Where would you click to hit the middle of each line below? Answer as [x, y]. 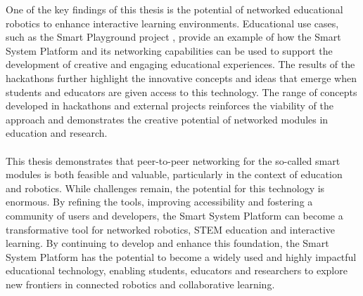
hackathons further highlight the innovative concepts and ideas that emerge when [181, 78]
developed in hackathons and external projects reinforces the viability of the [170, 106]
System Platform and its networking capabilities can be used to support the [169, 50]
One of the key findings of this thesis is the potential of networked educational [174, 9]
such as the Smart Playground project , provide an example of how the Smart [173, 37]
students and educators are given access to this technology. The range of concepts [181, 92]
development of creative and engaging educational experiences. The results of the [180, 64]
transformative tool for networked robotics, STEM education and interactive [171, 229]
